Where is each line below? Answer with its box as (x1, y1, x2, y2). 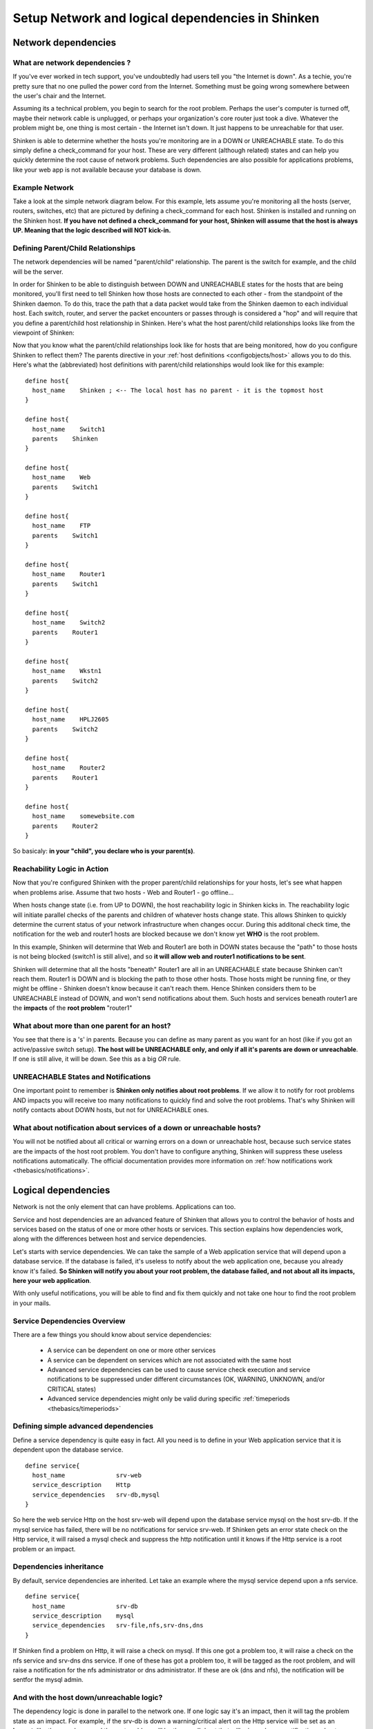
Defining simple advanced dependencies (12, 1421, 153, 1431)
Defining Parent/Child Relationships (12, 243, 136, 252)
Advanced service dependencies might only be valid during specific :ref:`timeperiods (47, 1394, 290, 1403)
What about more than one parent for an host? (12, 1021, 171, 1030)
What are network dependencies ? (12, 57, 131, 67)
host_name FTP (32, 522, 91, 530)
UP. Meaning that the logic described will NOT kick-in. (12, 226, 171, 234)
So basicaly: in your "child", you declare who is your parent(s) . (12, 847, 195, 856)
